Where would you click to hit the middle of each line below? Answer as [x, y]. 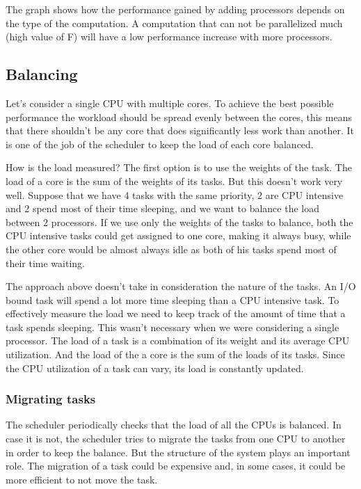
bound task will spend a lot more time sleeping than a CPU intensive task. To [173, 299]
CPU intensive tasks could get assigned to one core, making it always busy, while [178, 235]
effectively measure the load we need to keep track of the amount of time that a [176, 313]
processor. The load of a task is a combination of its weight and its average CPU [178, 340]
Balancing [42, 74]
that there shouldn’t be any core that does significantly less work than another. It [180, 130]
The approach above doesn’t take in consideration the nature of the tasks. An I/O [181, 286]
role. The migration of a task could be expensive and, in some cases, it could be [176, 466]
